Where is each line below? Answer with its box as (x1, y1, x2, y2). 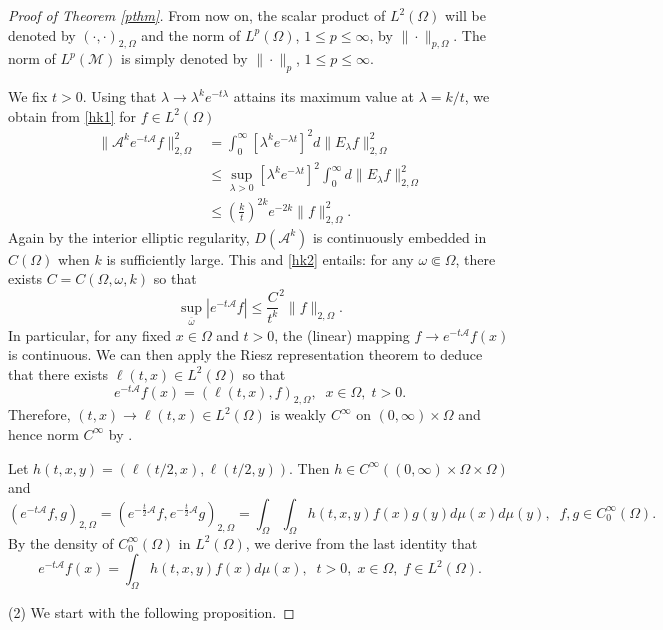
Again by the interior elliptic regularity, (8, 226, 250, 247)
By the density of (8, 532, 114, 553)
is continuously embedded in (312, 226, 487, 247)
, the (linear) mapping (274, 324, 410, 345)
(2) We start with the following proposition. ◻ (8, 601, 295, 622)
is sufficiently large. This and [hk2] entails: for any (106, 248, 414, 269)
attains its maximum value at (233, 86, 414, 107)
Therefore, (8, 404, 71, 425)
